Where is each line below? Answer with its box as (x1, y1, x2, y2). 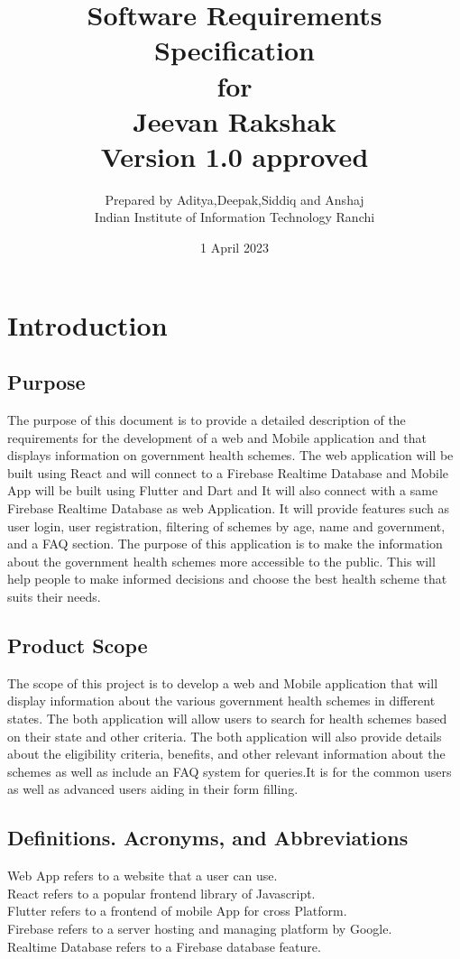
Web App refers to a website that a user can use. (7, 866, 278, 885)
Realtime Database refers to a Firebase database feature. (7, 936, 321, 955)
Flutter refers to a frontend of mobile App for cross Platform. (7, 901, 347, 920)
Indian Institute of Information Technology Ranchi (94, 207, 375, 226)
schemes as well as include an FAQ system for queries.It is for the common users (7, 761, 452, 780)
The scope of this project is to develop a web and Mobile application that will (7, 673, 438, 692)
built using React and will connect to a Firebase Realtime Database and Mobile (7, 463, 449, 482)
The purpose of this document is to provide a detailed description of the (7, 410, 406, 429)
